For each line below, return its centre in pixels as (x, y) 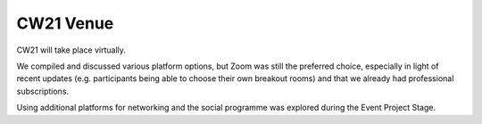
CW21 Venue (65, 23)
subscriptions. (43, 91)
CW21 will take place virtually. (71, 50)
